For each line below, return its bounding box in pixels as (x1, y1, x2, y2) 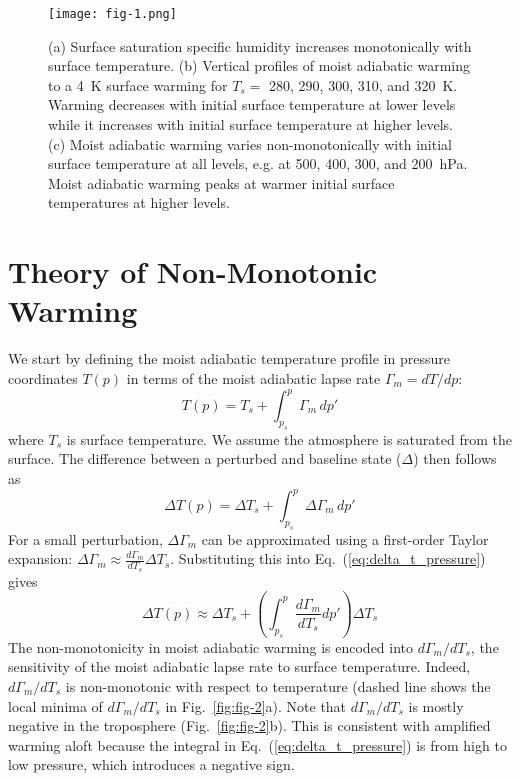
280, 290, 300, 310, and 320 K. (269, 74, 458, 95)
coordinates (8, 367, 78, 388)
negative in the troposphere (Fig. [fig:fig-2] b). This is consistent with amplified (8, 715, 491, 736)
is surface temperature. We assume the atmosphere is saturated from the (66, 428, 512, 449)
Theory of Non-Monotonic (8, 251, 378, 292)
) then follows (413, 448, 497, 469)
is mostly (408, 695, 464, 716)
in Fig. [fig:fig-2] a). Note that (165, 695, 347, 716)
